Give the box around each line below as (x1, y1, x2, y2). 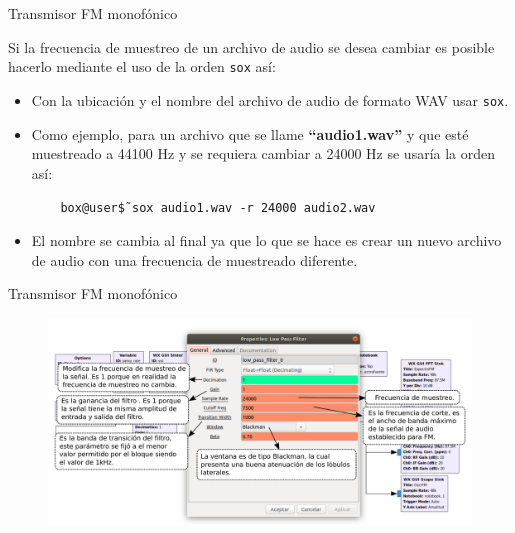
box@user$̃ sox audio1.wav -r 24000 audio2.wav (60, 201, 376, 216)
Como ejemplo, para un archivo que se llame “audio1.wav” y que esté (31, 123, 469, 144)
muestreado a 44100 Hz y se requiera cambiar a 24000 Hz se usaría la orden (31, 143, 496, 164)
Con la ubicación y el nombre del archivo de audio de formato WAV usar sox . (31, 89, 509, 110)
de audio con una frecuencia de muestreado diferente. (31, 249, 358, 270)
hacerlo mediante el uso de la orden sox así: (8, 56, 276, 77)
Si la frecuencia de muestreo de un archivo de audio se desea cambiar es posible (8, 36, 495, 57)
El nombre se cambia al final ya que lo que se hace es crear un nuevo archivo (31, 229, 502, 250)
